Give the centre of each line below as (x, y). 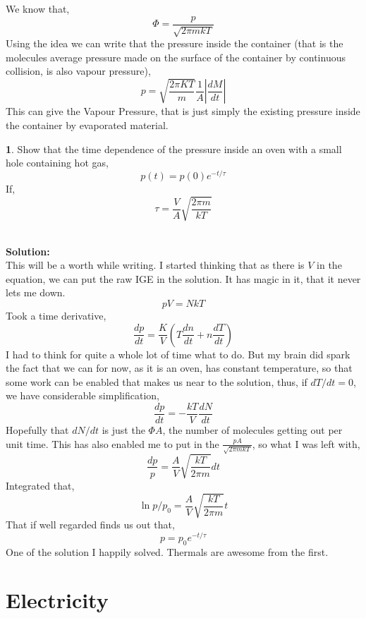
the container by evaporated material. (87, 125)
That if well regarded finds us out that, (90, 525)
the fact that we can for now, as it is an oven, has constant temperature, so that (179, 368)
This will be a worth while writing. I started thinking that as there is (155, 265)
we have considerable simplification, (83, 395)
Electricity (57, 600)
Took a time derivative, (56, 316)
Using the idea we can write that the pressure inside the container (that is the (175, 43)
